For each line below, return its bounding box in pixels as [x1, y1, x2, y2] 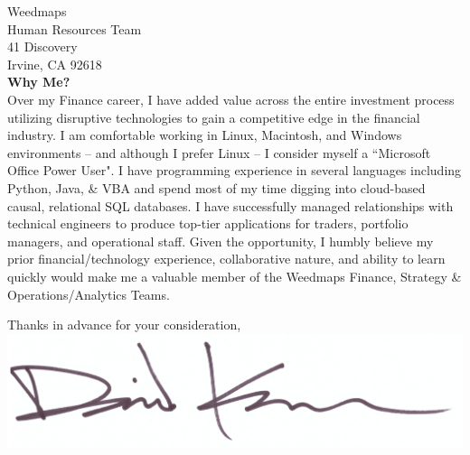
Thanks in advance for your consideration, [7, 315, 241, 334]
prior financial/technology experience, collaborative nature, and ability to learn [7, 249, 446, 268]
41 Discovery [7, 37, 78, 56]
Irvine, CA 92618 [7, 54, 102, 73]
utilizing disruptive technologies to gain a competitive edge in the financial [7, 107, 420, 126]
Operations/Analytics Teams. [7, 284, 170, 303]
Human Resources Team [7, 19, 142, 38]
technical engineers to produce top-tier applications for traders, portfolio [7, 214, 409, 233]
